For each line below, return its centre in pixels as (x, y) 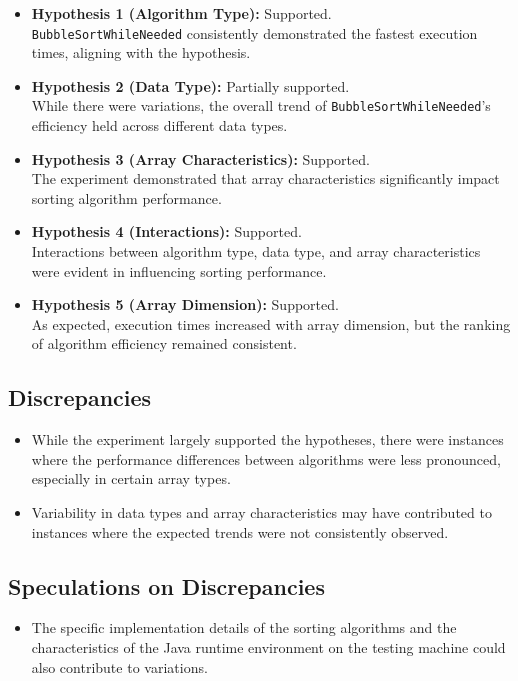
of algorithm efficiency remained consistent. (164, 343)
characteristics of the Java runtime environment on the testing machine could (268, 647)
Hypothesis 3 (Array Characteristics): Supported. (200, 158)
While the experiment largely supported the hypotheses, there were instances (267, 439)
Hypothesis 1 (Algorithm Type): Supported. (181, 13)
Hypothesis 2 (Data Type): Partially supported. (190, 85)
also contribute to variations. (119, 666)
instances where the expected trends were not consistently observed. (240, 531)
